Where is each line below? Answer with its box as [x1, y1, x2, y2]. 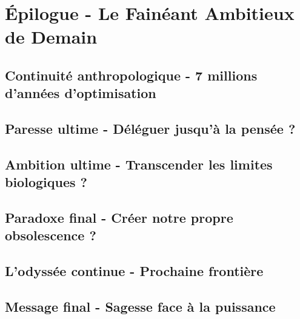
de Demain [5, 24, 98, 49]
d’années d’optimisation [5, 84, 156, 102]
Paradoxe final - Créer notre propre [5, 208, 233, 227]
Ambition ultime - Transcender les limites [5, 154, 273, 173]
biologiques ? [5, 173, 87, 191]
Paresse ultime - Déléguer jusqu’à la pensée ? [5, 119, 296, 138]
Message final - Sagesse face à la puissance [5, 297, 276, 316]
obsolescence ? [5, 226, 96, 245]
